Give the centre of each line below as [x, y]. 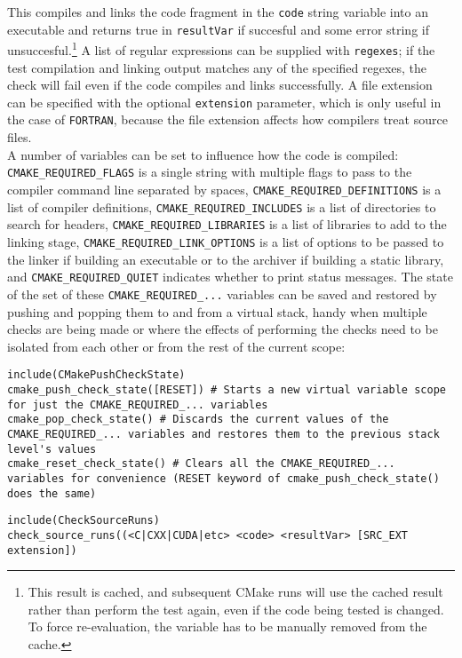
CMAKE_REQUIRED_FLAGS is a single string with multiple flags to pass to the [210, 172]
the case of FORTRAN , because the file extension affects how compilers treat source [227, 119]
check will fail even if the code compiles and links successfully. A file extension [220, 85]
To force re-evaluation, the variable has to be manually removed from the [227, 626]
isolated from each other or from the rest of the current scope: [176, 346]
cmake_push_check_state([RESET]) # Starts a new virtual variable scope [227, 389]
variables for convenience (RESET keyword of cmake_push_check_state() [223, 478]
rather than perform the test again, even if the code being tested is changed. [236, 609]
